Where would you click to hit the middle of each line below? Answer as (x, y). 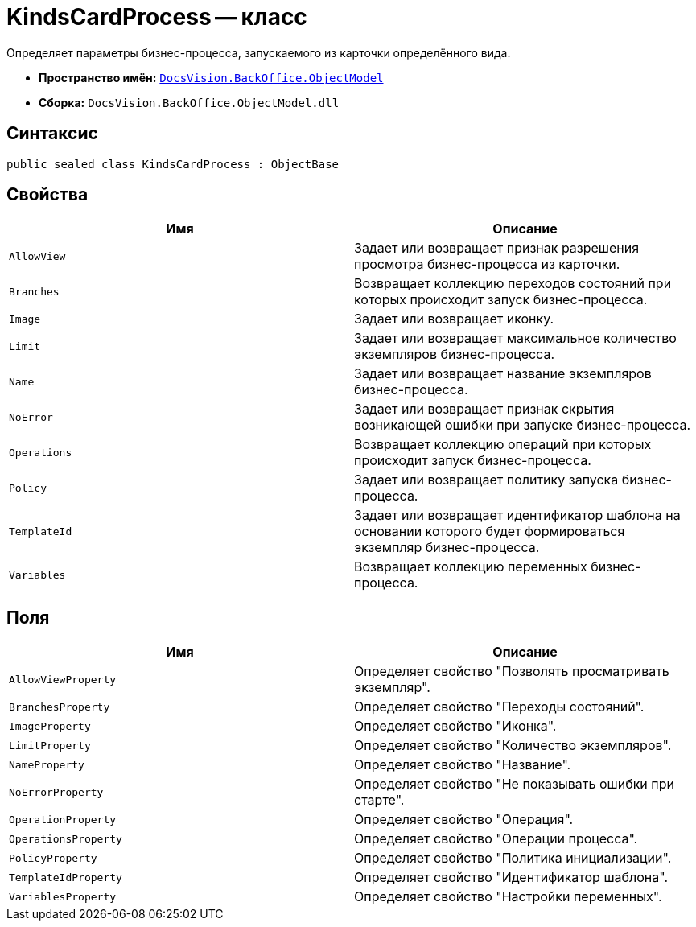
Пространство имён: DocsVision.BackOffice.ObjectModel (211, 77)
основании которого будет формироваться (490, 531)
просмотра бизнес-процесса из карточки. (487, 264)
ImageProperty (50, 726)
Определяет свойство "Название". (463, 765)
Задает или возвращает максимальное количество (515, 338)
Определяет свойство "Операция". (464, 820)
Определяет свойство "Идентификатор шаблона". (511, 878)
